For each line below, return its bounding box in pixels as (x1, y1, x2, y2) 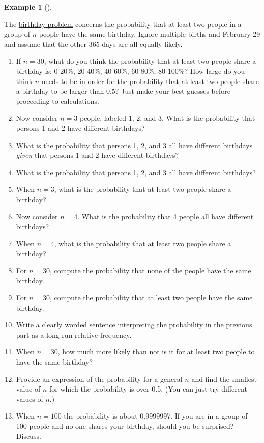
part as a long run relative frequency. (16, 329, 132, 340)
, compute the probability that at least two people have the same (50, 292, 253, 303)
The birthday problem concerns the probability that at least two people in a (4, 18, 242, 29)
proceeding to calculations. (16, 95, 99, 106)
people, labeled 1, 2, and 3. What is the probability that (79, 113, 255, 123)
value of (16, 383, 41, 394)
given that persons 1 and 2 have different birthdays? (16, 150, 179, 160)
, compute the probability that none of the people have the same (50, 265, 251, 275)
